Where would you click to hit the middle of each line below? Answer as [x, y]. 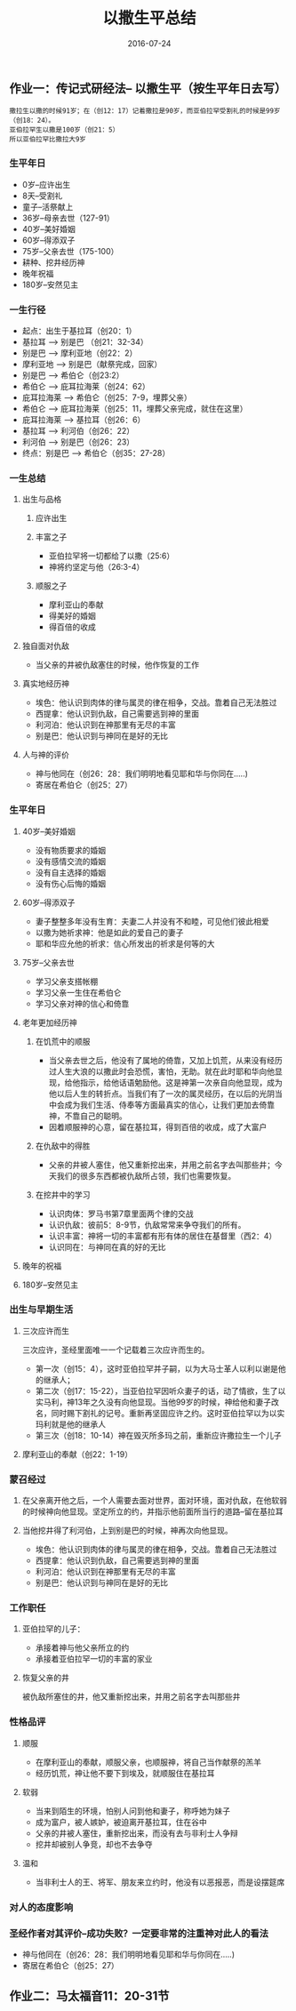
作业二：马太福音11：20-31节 [89, 1996]
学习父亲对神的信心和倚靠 [82, 1003]
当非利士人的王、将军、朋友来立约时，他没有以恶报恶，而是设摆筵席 [160, 1882]
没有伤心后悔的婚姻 [71, 883]
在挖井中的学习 [63, 1194]
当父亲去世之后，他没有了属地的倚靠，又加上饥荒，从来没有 [158, 1060]
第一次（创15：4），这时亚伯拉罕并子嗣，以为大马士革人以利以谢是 [156, 1368]
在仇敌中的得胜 [63, 1146]
